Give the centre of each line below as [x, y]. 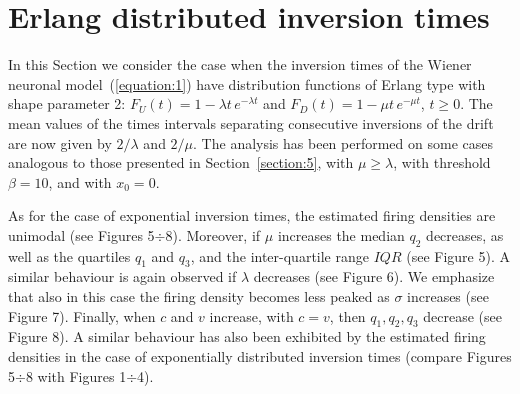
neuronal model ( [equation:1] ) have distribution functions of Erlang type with [247, 83]
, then [347, 315]
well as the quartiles [69, 255]
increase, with [251, 315]
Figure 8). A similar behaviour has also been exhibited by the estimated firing [247, 336]
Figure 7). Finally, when [82, 315]
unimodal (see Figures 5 [81, 234]
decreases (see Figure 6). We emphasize [374, 276]
